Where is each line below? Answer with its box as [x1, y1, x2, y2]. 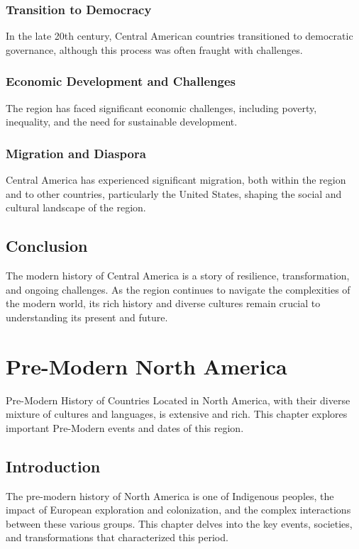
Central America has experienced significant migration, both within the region [6, 172, 346, 187]
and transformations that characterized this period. [6, 530, 228, 545]
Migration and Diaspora [6, 144, 146, 162]
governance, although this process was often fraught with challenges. [6, 42, 303, 57]
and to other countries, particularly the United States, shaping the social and [6, 186, 342, 201]
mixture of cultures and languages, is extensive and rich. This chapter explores [6, 406, 348, 421]
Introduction [6, 455, 101, 477]
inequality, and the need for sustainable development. [6, 114, 238, 129]
